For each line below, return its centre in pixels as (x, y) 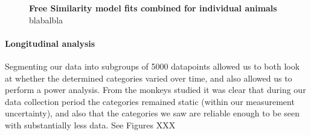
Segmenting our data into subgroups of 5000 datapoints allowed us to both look (152, 66)
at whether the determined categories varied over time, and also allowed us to (149, 78)
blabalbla (46, 19)
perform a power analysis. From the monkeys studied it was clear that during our (155, 90)
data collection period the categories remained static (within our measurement (150, 101)
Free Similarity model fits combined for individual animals (153, 8)
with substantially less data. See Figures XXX (90, 124)
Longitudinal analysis (50, 43)
